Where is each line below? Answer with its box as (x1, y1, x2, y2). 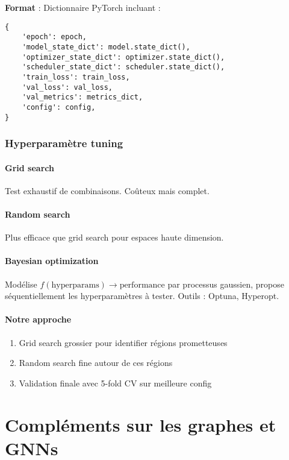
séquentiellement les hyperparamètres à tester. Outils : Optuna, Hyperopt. (5, 289, 279, 302)
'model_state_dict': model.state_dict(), (22, 42, 190, 51)
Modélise (5, 277, 37, 290)
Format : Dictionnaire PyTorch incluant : (5, 1, 161, 13)
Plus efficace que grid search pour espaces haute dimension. (5, 231, 224, 244)
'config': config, (22, 102, 96, 112)
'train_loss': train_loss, (22, 72, 130, 81)
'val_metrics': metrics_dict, (22, 93, 143, 102)
